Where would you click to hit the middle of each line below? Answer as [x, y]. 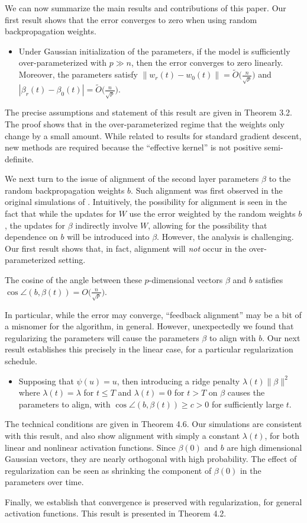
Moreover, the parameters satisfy [78, 74]
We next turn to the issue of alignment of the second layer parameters [132, 179]
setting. [72, 260]
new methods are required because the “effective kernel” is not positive [133, 147]
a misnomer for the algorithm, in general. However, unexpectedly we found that [149, 326]
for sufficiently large [248, 404]
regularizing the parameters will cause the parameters [102, 337]
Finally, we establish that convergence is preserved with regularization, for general [153, 501]
